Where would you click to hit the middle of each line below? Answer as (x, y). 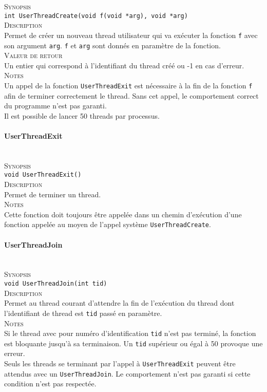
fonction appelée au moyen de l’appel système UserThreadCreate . (108, 224)
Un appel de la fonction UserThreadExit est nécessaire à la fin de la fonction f (128, 85)
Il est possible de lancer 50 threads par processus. (82, 115)
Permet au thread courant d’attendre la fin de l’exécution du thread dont (119, 303)
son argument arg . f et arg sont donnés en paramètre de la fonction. (112, 45)
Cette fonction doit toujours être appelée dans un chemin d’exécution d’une (123, 214)
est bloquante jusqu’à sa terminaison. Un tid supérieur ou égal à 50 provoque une (133, 343)
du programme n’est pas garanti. (55, 106)
